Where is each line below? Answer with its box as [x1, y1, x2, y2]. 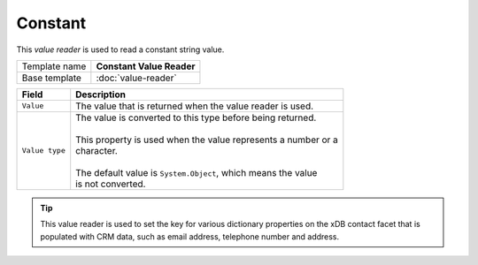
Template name [21, 60, 87, 72]
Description [75, 88, 126, 101]
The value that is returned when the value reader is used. [75, 100, 314, 112]
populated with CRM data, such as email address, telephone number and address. [40, 231, 340, 242]
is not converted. [75, 178, 146, 190]
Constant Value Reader [96, 60, 196, 72]
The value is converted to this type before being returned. [75, 111, 317, 124]
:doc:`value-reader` [96, 72, 177, 84]
